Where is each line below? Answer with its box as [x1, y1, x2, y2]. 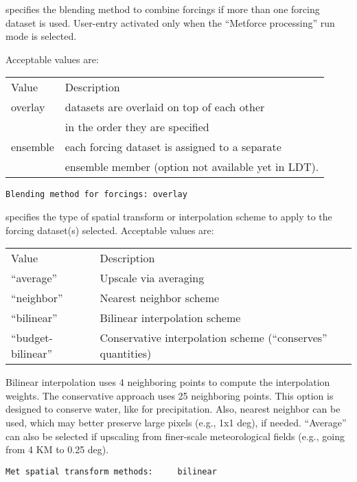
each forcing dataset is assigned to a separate [65, 139, 281, 155]
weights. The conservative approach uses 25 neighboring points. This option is [5, 388, 334, 402]
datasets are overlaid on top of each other [65, 99, 265, 115]
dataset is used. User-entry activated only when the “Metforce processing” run [5, 15, 335, 30]
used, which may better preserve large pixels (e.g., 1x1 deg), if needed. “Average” [5, 415, 347, 429]
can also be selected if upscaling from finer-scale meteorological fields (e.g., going [5, 428, 345, 443]
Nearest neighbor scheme [100, 290, 220, 306]
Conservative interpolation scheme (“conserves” [100, 330, 327, 346]
